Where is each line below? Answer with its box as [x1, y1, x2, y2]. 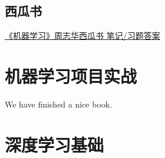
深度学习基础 [5, 132, 104, 156]
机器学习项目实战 [5, 63, 137, 88]
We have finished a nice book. [5, 98, 113, 110]
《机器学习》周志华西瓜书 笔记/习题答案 [5, 29, 160, 42]
